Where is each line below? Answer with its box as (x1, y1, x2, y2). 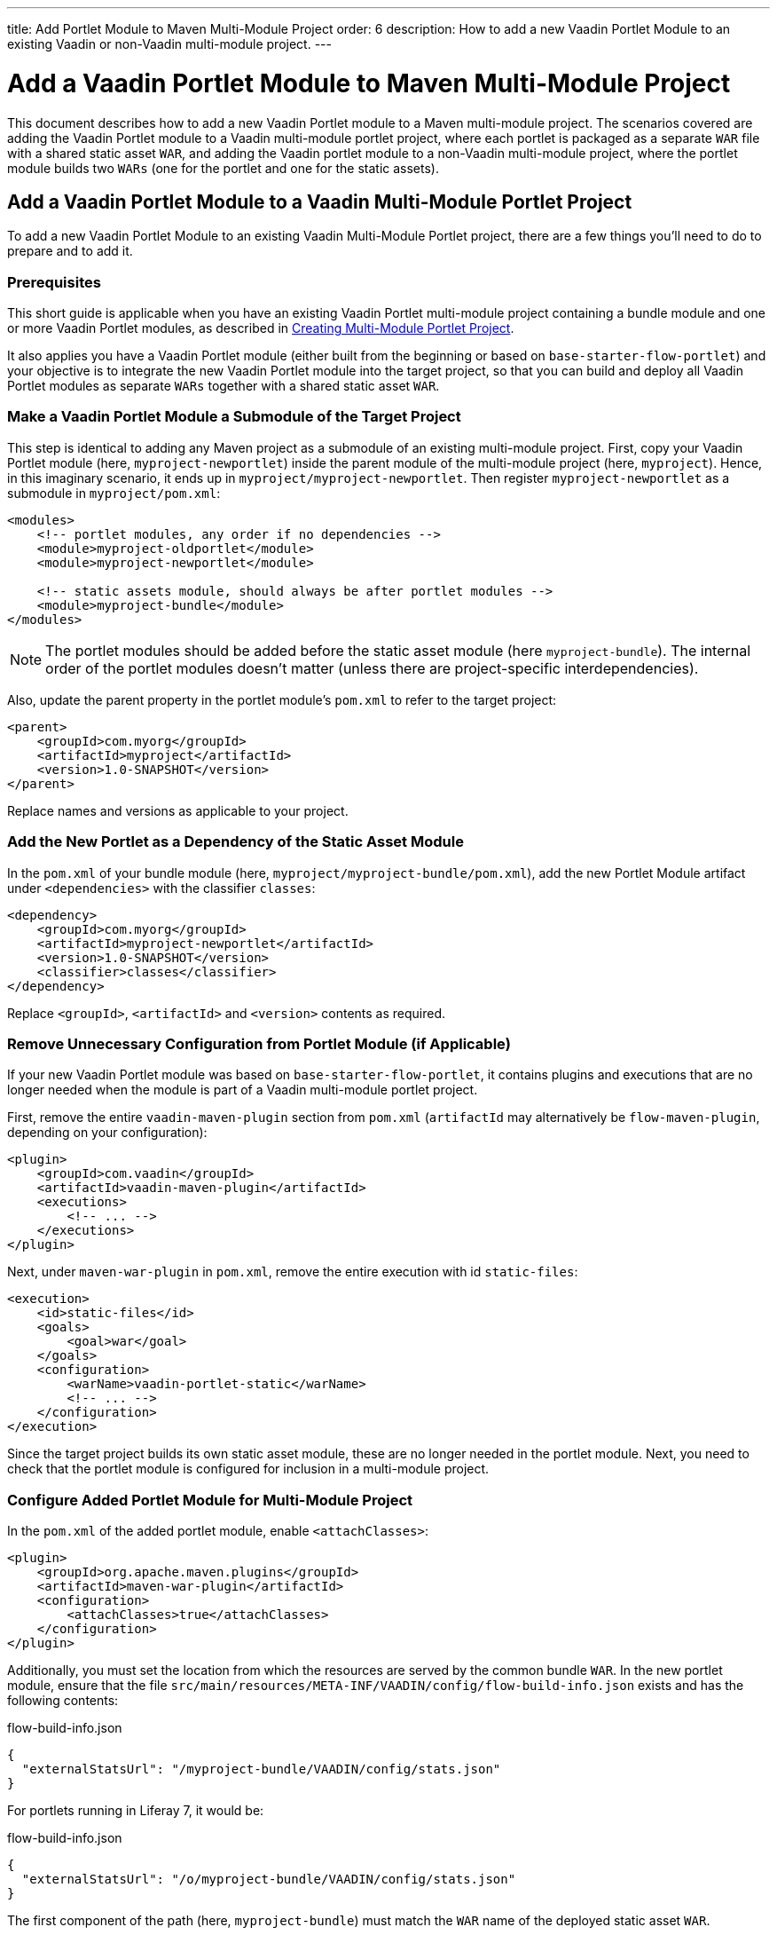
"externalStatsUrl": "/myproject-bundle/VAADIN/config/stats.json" (21, 1762, 501, 1777)
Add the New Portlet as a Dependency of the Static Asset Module (7, 833, 464, 851)
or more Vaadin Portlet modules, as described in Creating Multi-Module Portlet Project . (7, 320, 514, 336)
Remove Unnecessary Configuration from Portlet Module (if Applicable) (7, 1034, 511, 1053)
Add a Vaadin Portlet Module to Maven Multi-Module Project (7, 67, 731, 99)
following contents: (7, 1693, 119, 1709)
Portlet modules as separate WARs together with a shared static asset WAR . (7, 378, 440, 394)
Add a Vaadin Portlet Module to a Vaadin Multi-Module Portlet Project (7, 190, 632, 213)
